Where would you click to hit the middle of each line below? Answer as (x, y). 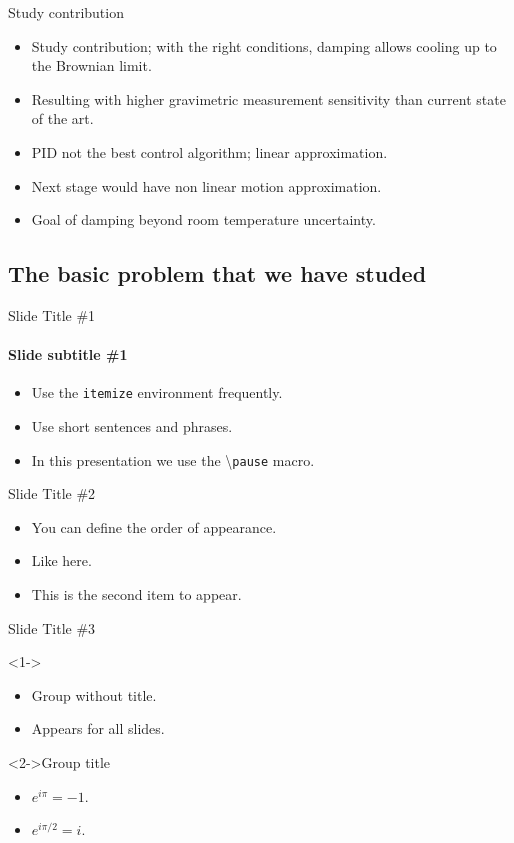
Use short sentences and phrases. (132, 426)
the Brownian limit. (91, 65)
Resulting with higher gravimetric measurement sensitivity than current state (268, 98)
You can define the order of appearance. (154, 526)
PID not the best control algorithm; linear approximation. (209, 151)
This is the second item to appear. (136, 594)
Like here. (61, 560)
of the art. (62, 118)
